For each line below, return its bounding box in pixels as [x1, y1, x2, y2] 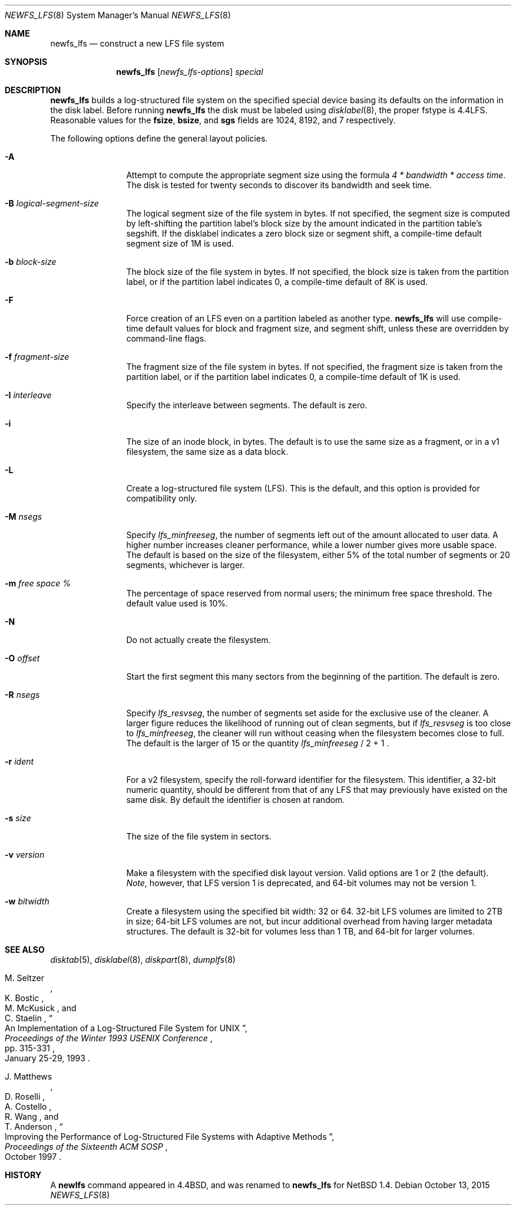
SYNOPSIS [5, 57, 48, 67]
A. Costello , [5, 1101, 52, 1111]
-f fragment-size [5, 352, 70, 362]
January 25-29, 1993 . [5, 1053, 90, 1063]
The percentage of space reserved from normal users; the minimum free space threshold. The [126, 588, 492, 598]
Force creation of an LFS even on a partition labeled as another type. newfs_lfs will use [126, 313, 465, 323]
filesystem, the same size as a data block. [126, 447, 288, 457]
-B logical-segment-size [5, 198, 99, 208]
